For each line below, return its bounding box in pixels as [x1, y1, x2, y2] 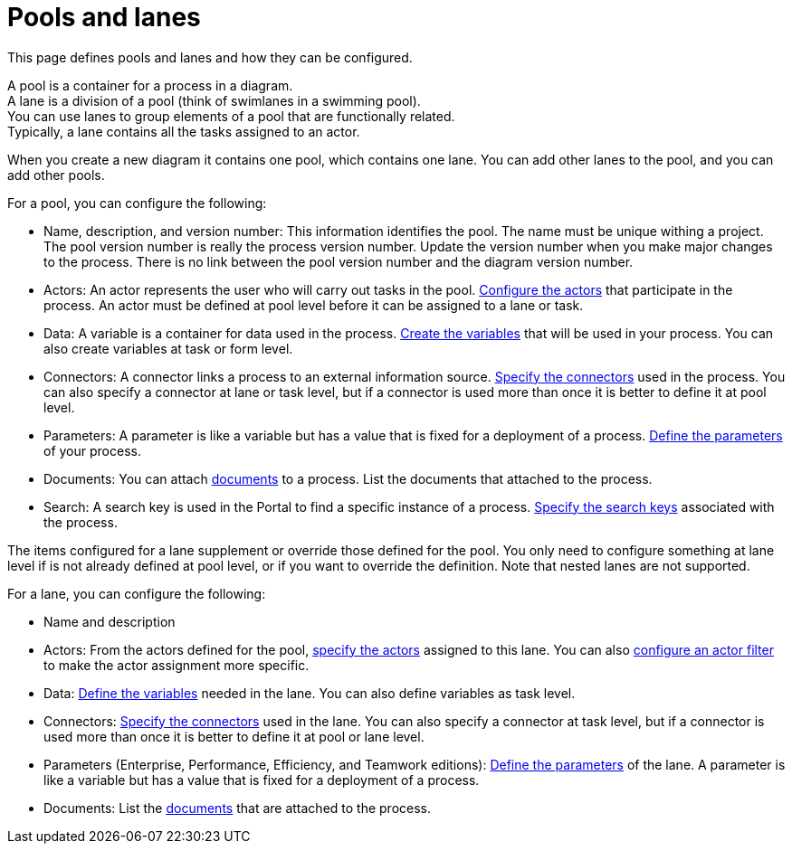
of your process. [43, 442, 141, 459]
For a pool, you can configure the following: [7, 194, 267, 211]
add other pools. [7, 166, 105, 183]
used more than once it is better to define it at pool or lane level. [43, 728, 425, 744]
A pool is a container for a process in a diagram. [7, 77, 293, 93]
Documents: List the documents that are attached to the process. [43, 799, 432, 816]
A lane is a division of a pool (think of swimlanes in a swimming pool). [7, 92, 421, 109]
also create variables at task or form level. [43, 340, 293, 356]
